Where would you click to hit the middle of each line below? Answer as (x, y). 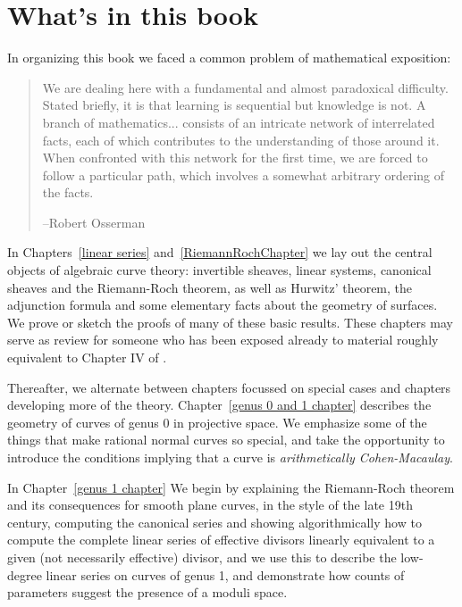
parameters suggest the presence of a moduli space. (147, 592)
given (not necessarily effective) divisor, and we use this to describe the (202, 557)
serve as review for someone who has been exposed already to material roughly (223, 340)
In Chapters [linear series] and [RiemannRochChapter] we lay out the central (220, 252)
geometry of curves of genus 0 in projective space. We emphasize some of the (217, 422)
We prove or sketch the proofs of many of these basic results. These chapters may (230, 322)
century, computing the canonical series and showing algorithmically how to (214, 522)
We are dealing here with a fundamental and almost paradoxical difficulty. (245, 87)
